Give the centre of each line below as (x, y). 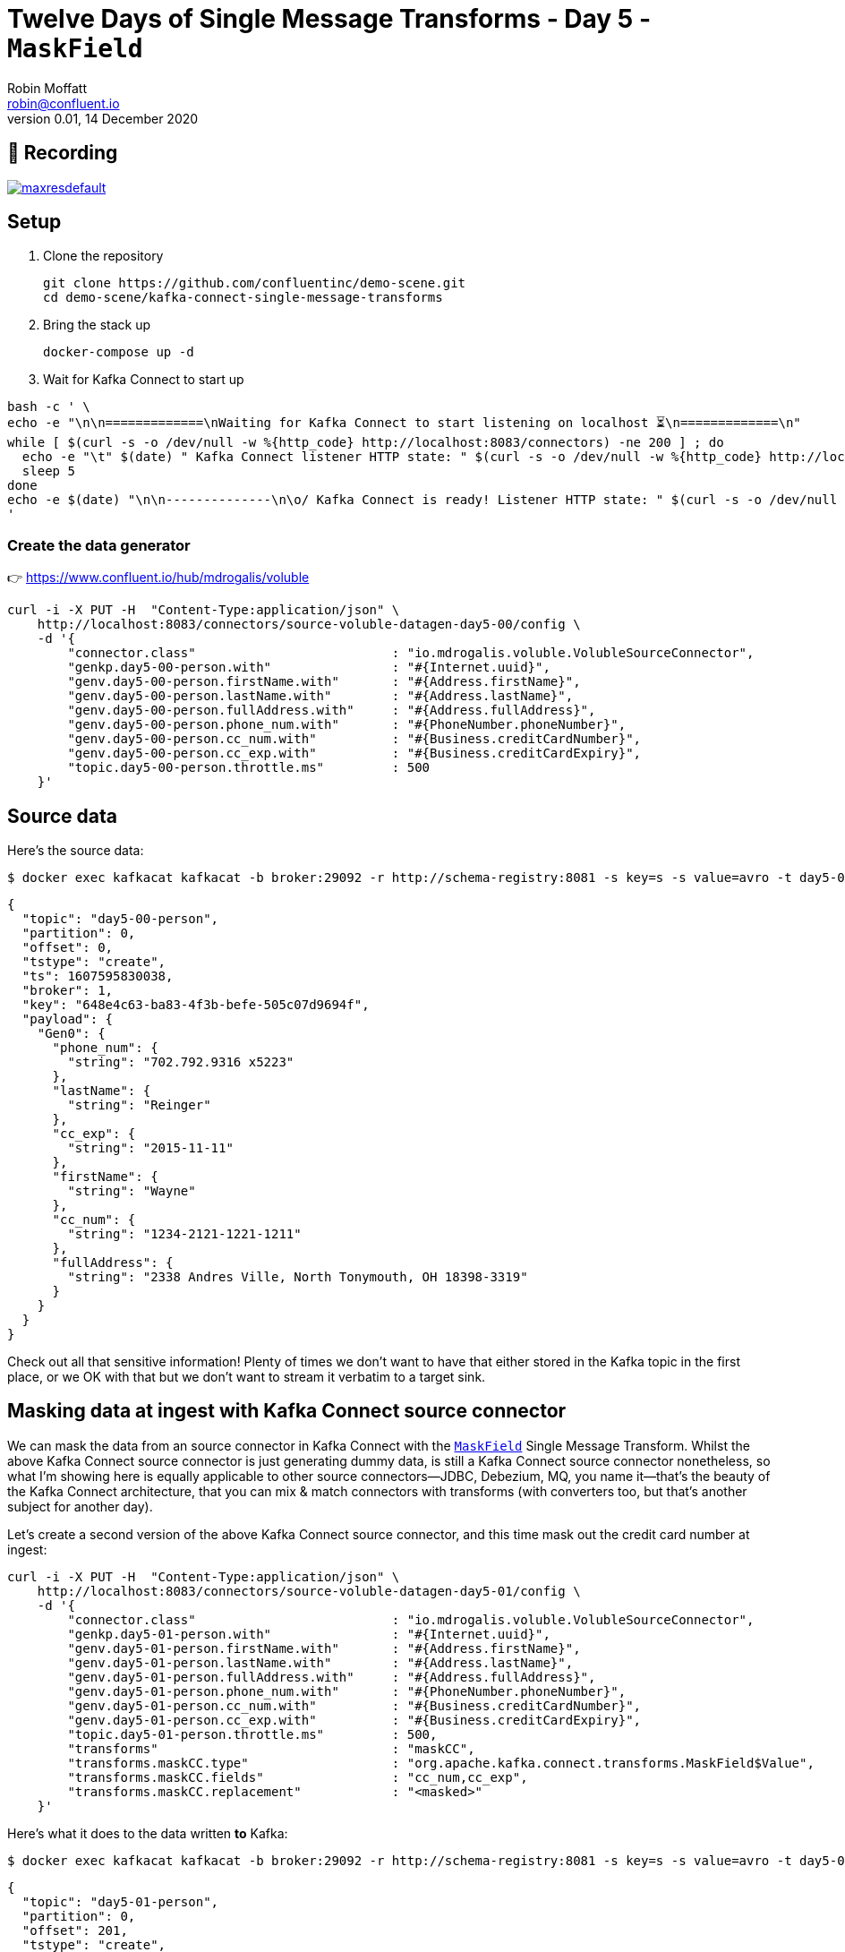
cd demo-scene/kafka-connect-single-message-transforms (243, 298)
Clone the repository (103, 256)
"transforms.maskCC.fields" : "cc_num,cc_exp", (298, 1777)
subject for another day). (80, 1506)
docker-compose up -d (119, 352)
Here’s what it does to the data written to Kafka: (148, 1833)
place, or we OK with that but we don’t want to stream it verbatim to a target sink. (247, 1377)
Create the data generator (99, 545)
